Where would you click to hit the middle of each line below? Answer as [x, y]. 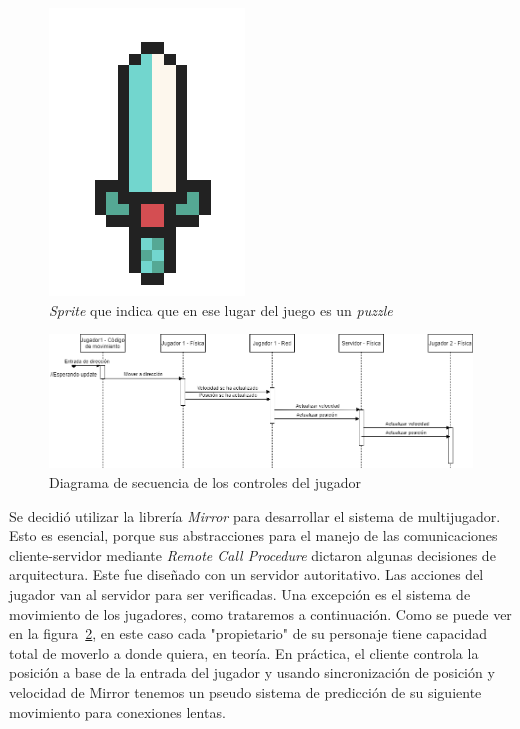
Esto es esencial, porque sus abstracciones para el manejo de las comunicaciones [253, 535]
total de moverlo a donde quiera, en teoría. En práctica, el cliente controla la [244, 652]
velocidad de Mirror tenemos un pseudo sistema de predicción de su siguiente [245, 691]
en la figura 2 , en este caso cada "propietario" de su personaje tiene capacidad [248, 633]
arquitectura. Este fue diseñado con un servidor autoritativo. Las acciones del [246, 574]
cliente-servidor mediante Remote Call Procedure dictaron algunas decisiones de [252, 554]
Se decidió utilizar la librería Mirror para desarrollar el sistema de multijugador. [255, 515]
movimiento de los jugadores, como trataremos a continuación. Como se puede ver [260, 613]
